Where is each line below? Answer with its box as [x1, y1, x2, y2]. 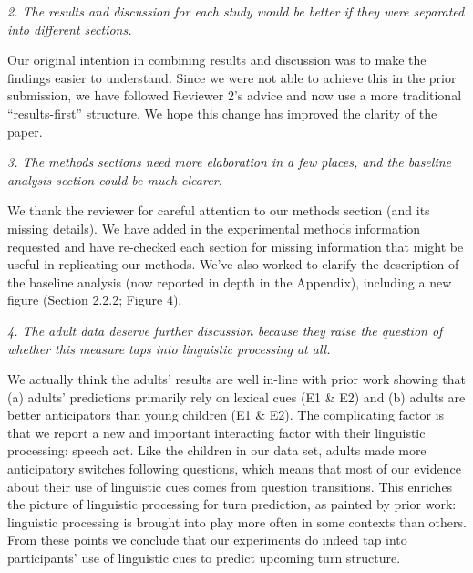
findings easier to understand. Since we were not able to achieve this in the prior [7, 68, 457, 87]
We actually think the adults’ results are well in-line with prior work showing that [7, 370, 466, 389]
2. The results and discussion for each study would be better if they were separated [7, 2, 465, 20]
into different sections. [7, 19, 132, 38]
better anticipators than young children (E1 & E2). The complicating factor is [7, 405, 445, 424]
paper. [7, 121, 43, 141]
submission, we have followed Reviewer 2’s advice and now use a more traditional [7, 86, 462, 105]
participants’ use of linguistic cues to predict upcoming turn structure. [7, 548, 401, 568]
